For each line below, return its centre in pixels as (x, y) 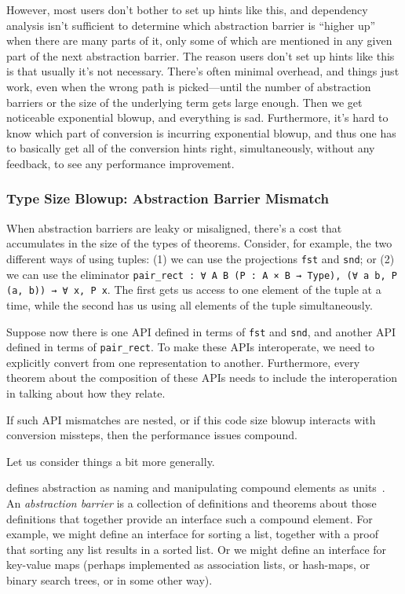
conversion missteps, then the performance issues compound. (152, 435)
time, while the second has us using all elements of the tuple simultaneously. (190, 304)
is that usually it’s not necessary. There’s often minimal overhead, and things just (203, 71)
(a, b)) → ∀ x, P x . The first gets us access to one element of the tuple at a (194, 290)
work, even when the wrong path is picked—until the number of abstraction (189, 86)
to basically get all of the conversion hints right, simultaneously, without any (191, 148)
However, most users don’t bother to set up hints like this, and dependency (187, 9)
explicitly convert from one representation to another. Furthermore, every (183, 362)
